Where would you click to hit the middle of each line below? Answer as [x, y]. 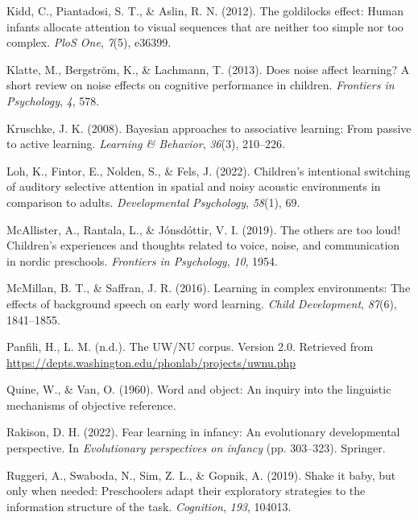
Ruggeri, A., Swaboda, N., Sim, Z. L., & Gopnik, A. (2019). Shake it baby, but [201, 475]
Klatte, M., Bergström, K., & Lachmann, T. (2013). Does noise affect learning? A [208, 69]
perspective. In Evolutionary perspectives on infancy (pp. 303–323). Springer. [196, 448]
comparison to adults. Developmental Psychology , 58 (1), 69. [153, 202]
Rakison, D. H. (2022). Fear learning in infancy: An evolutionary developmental [203, 432]
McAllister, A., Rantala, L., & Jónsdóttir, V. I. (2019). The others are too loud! [204, 229]
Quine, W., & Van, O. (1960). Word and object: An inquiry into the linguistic [199, 389]
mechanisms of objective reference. [91, 404]
